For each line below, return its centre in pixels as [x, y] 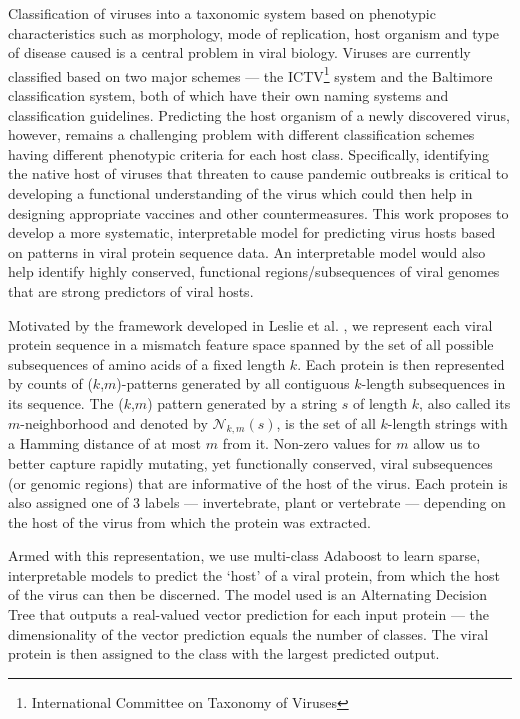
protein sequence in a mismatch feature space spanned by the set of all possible [251, 344]
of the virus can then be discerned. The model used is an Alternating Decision [248, 594]
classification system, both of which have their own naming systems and [228, 95]
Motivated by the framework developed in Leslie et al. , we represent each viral [250, 324]
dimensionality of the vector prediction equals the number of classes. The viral [248, 633]
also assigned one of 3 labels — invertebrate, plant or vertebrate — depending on [257, 502]
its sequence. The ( [66, 402]
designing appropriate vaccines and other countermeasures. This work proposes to [258, 212]
